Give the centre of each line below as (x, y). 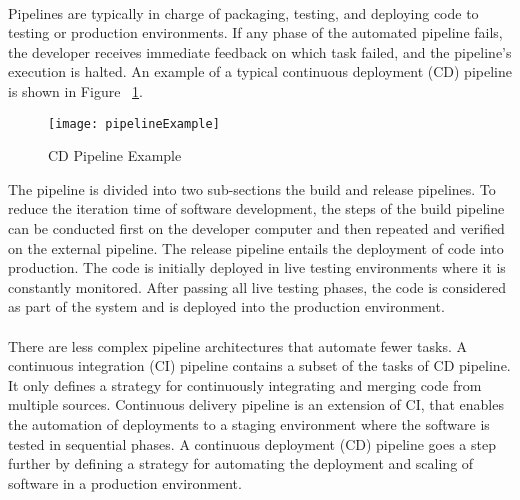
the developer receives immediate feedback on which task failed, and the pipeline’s (260, 51)
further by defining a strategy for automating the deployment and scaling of (241, 463)
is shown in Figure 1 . (75, 90)
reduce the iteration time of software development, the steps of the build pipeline (256, 208)
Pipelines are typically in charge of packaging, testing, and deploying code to (243, 12)
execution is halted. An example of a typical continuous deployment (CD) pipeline (260, 71)
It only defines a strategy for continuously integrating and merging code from (245, 384)
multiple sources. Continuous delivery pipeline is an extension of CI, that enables (256, 404)
